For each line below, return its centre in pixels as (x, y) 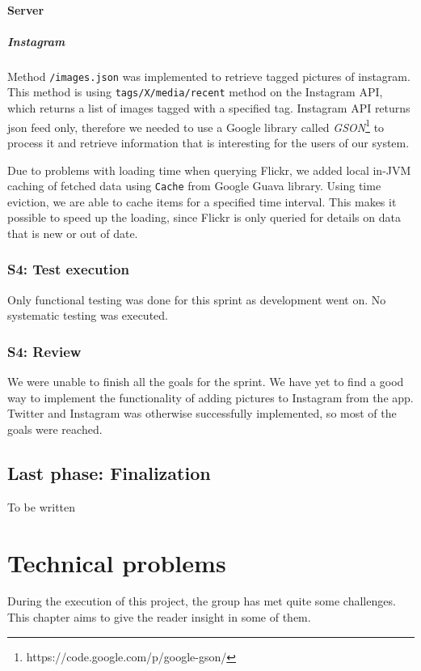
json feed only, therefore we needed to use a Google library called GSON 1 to (196, 125)
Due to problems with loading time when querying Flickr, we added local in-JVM (209, 170)
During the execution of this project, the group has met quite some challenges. (202, 601)
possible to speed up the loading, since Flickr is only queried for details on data (204, 217)
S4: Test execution (68, 269)
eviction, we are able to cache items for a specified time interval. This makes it (202, 201)
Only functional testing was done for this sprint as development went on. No (197, 299)
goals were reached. (55, 429)
